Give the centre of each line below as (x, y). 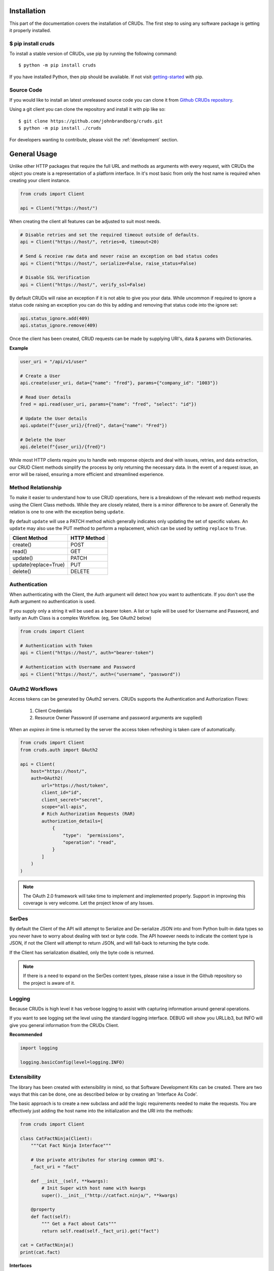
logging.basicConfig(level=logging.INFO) (72, 1062)
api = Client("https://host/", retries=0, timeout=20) (90, 242)
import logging (39, 1048)
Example (19, 348)
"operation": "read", (90, 842)
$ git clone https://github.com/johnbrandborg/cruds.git (91, 121)
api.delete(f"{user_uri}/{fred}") (63, 447)
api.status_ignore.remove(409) (59, 326)
